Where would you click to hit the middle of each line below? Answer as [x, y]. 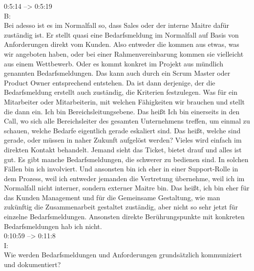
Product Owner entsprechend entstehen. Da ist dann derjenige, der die [110, 82]
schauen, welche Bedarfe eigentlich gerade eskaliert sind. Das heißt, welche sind [122, 130]
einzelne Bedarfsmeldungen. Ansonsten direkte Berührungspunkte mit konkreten [124, 217]
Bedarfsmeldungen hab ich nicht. [53, 226]
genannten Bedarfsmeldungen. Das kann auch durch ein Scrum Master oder [117, 73]
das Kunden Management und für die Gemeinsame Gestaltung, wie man [112, 197]
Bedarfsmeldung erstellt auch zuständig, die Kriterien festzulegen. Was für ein [121, 92]
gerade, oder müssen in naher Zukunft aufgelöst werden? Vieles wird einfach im [123, 140]
